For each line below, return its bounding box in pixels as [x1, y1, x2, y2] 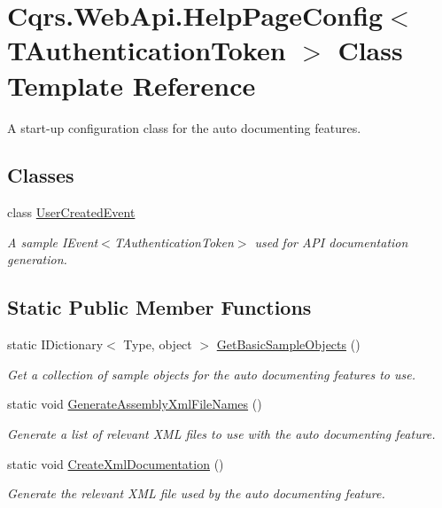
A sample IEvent [7, 232, 98, 251]
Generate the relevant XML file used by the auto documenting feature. [7, 484, 385, 503]
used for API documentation [254, 232, 408, 251]
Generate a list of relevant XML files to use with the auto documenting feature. [7, 425, 436, 443]
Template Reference [7, 66, 256, 103]
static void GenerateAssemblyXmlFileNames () [7, 395, 262, 413]
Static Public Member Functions [7, 293, 312, 321]
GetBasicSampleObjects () [216, 335, 361, 354]
